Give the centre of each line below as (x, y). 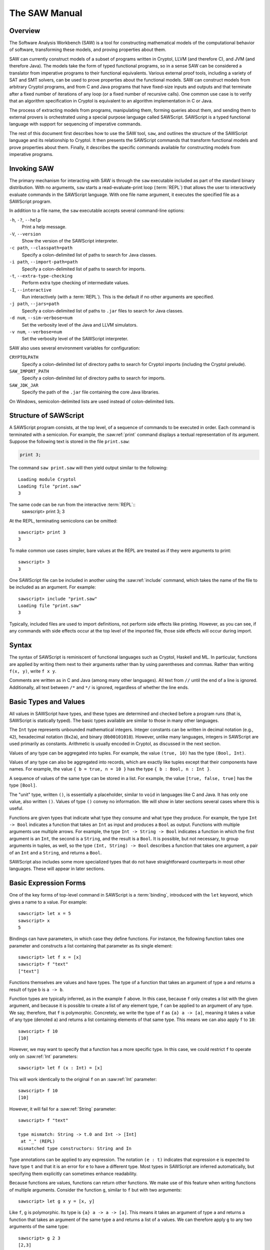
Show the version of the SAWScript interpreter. (70, 240)
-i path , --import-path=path (43, 262)
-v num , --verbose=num (36, 332)
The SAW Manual (46, 13)
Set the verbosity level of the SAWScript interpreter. (75, 339)
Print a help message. (44, 227)
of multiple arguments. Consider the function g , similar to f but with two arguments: (95, 1189)
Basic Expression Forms (47, 883)
